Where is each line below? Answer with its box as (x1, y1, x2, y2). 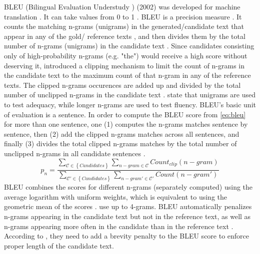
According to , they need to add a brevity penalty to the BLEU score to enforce (4, 231, 249, 241)
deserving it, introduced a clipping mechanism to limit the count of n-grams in (4, 60, 245, 70)
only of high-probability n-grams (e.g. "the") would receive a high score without (4, 50, 247, 60)
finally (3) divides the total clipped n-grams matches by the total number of (4, 138, 237, 149)
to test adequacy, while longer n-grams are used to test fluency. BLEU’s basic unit (4, 99, 256, 109)
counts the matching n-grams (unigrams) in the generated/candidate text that (4, 21, 244, 31)
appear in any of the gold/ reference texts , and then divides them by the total (4, 30, 245, 41)
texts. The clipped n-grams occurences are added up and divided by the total (4, 79, 241, 90)
